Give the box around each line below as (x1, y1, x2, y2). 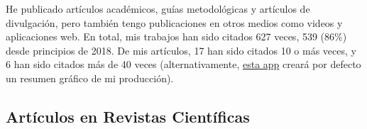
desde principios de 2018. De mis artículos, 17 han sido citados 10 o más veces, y (6, 43, 356, 57)
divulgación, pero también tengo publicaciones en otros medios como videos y (6, 15, 343, 30)
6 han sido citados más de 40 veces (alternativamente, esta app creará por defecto (6, 57, 361, 72)
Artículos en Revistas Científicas (6, 105, 250, 127)
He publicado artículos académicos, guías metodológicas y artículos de (6, 1, 310, 16)
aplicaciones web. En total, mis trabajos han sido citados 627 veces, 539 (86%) (6, 29, 347, 44)
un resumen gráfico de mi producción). (6, 70, 174, 85)
